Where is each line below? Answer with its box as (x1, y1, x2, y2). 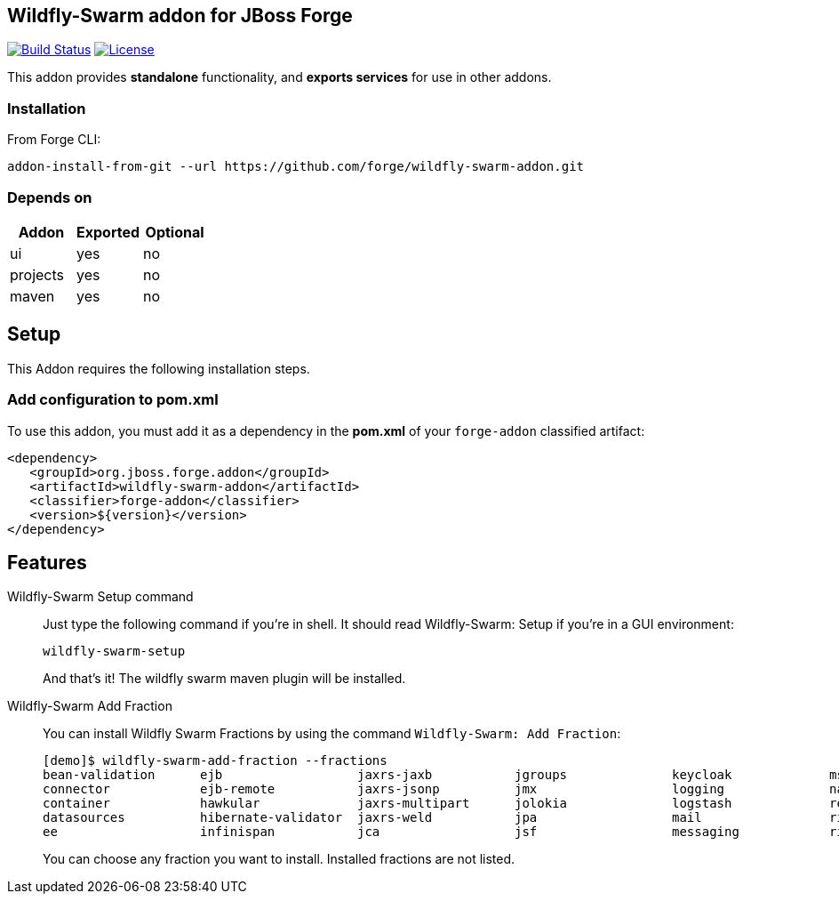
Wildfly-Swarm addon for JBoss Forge (7, 4, 353, 27)
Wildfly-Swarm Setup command (7, 589, 194, 605)
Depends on (7, 188, 92, 206)
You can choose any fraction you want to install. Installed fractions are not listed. (43, 851, 515, 867)
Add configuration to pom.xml (7, 390, 219, 409)
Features (7, 551, 87, 574)
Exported (76, 222, 140, 241)
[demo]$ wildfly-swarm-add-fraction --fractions (43, 753, 388, 768)
